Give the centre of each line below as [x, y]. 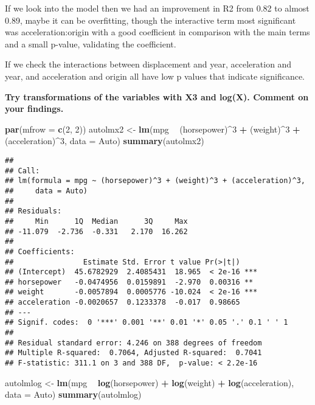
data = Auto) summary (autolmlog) [73, 394]
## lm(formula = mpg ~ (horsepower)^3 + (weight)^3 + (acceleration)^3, [155, 181]
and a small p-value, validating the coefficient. [91, 43]
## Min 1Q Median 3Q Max [96, 221]
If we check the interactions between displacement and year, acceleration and [148, 64]
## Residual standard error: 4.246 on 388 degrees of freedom [133, 343]
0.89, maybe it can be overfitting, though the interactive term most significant [151, 20]
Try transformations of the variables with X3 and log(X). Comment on [157, 96]
